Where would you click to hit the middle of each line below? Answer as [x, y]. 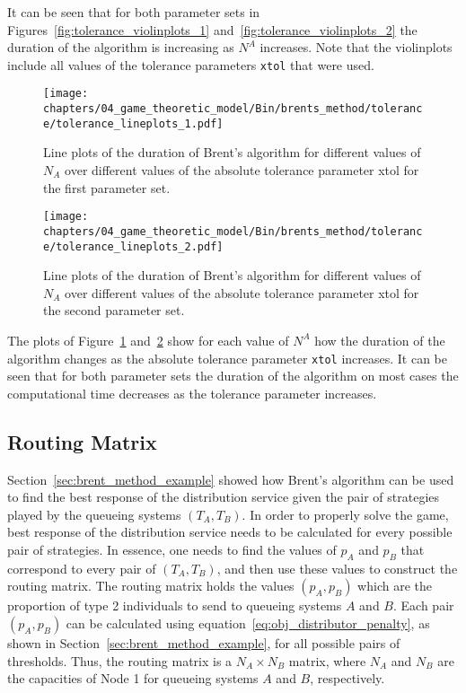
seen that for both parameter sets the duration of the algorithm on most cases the [233, 376]
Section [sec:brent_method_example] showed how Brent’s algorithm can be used [231, 479]
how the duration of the [380, 340]
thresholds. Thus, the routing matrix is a [120, 660]
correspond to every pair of [82, 568]
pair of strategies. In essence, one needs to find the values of [172, 549]
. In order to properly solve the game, [345, 514]
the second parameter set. [114, 310]
